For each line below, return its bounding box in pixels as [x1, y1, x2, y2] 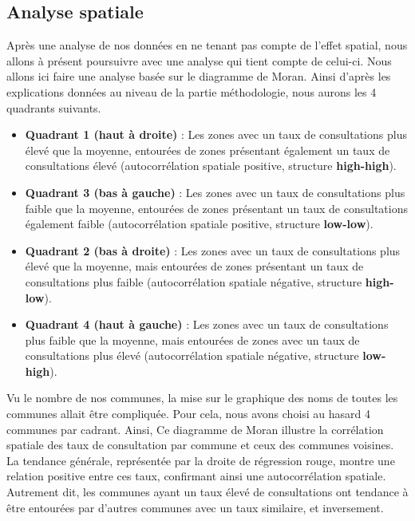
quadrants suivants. [6, 99, 101, 116]
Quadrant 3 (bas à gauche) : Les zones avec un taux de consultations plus [25, 184, 405, 200]
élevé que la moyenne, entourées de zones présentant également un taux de [25, 141, 390, 158]
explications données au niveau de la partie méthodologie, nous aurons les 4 [6, 83, 377, 100]
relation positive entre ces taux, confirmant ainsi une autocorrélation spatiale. [6, 468, 386, 484]
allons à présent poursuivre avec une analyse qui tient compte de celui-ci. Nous [6, 52, 392, 69]
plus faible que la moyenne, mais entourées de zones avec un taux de [25, 331, 360, 348]
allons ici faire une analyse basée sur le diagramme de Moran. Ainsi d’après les [6, 68, 391, 85]
